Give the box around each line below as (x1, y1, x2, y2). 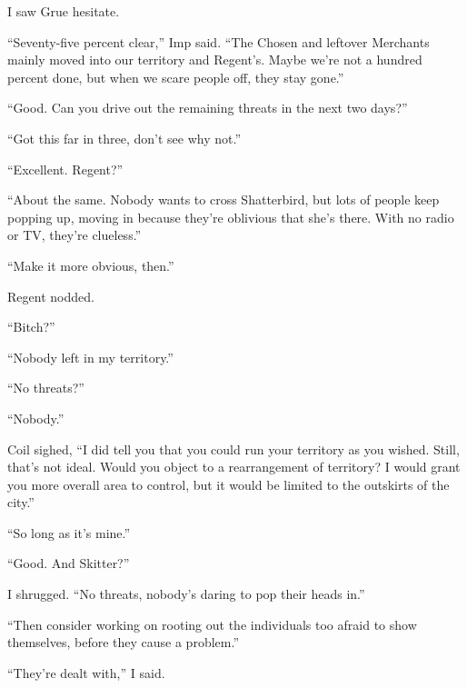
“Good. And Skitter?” (7, 553, 130, 573)
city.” (7, 493, 35, 512)
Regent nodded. (7, 286, 94, 305)
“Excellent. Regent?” (7, 159, 124, 178)
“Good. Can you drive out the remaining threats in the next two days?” (7, 98, 408, 117)
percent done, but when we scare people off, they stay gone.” (7, 67, 344, 86)
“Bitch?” (7, 317, 55, 336)
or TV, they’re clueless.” (7, 225, 142, 244)
